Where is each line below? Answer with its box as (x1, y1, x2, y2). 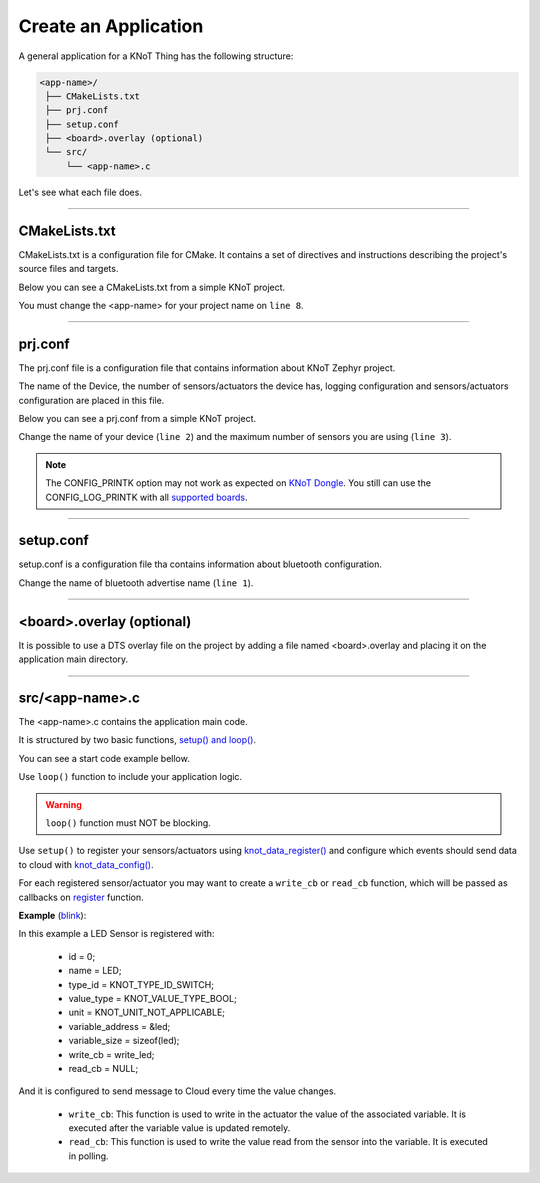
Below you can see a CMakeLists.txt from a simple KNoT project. (18, 281, 286, 293)
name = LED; (68, 965, 122, 977)
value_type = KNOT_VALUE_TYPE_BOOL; (68, 992, 237, 1004)
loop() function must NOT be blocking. (45, 817, 212, 829)
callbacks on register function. (18, 891, 144, 903)
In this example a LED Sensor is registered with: (18, 928, 215, 940)
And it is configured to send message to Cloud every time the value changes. (18, 1085, 337, 1097)
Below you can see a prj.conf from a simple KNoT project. (18, 413, 257, 425)
